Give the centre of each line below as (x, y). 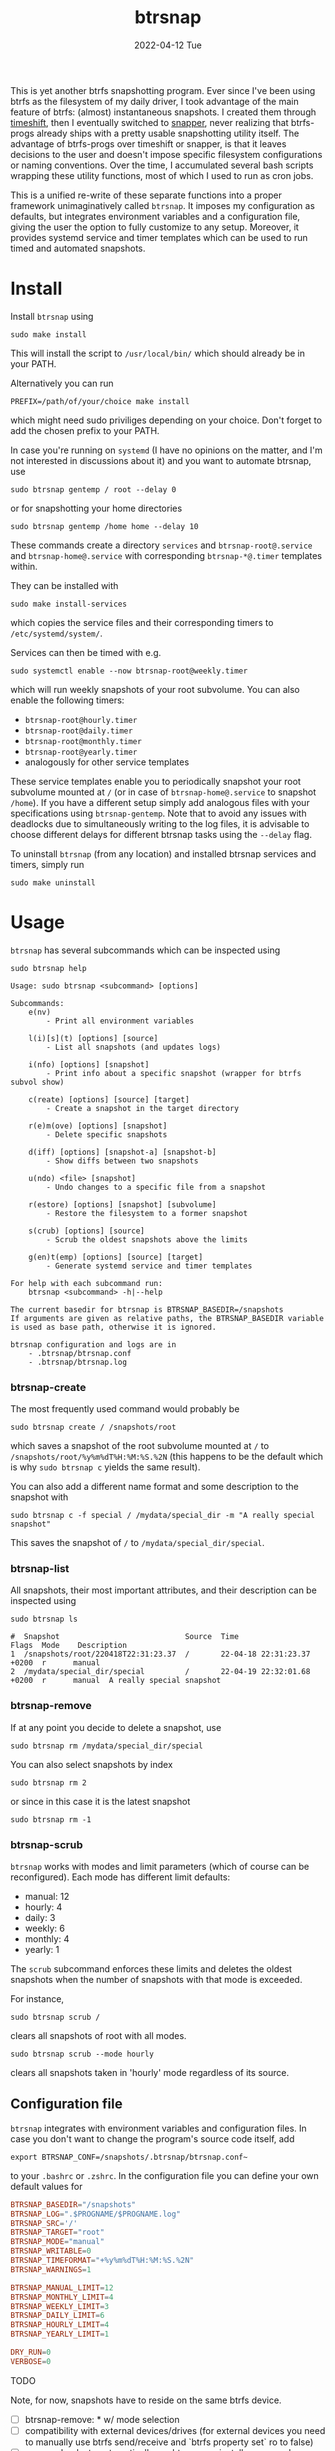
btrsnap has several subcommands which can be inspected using (145, 950)
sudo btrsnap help (48, 968)
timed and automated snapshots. (78, 248)
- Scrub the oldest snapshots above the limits (147, 1239)
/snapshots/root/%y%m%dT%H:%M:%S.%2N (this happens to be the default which (166, 1457)
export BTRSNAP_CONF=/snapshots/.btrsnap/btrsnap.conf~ (129, 2157)
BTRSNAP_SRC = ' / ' (44, 2223)
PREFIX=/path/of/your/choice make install (100, 401)
